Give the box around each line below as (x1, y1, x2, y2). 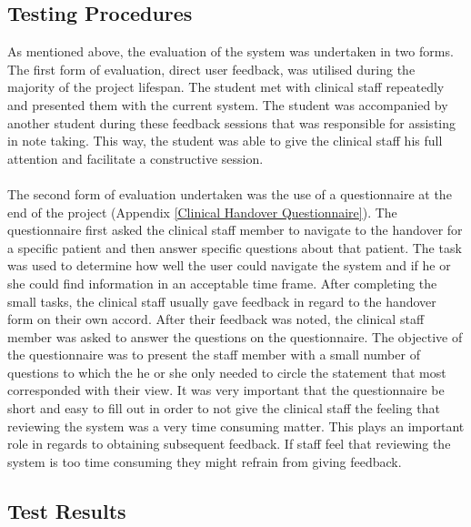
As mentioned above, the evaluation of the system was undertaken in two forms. (7, 42, 454, 61)
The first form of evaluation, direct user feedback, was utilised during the (7, 59, 416, 78)
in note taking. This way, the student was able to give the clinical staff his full (7, 131, 443, 150)
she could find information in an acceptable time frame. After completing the (7, 273, 437, 292)
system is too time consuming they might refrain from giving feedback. (7, 451, 402, 471)
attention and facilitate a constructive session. (7, 148, 264, 167)
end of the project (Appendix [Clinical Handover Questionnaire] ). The (7, 202, 397, 221)
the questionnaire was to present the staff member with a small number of (7, 345, 420, 364)
